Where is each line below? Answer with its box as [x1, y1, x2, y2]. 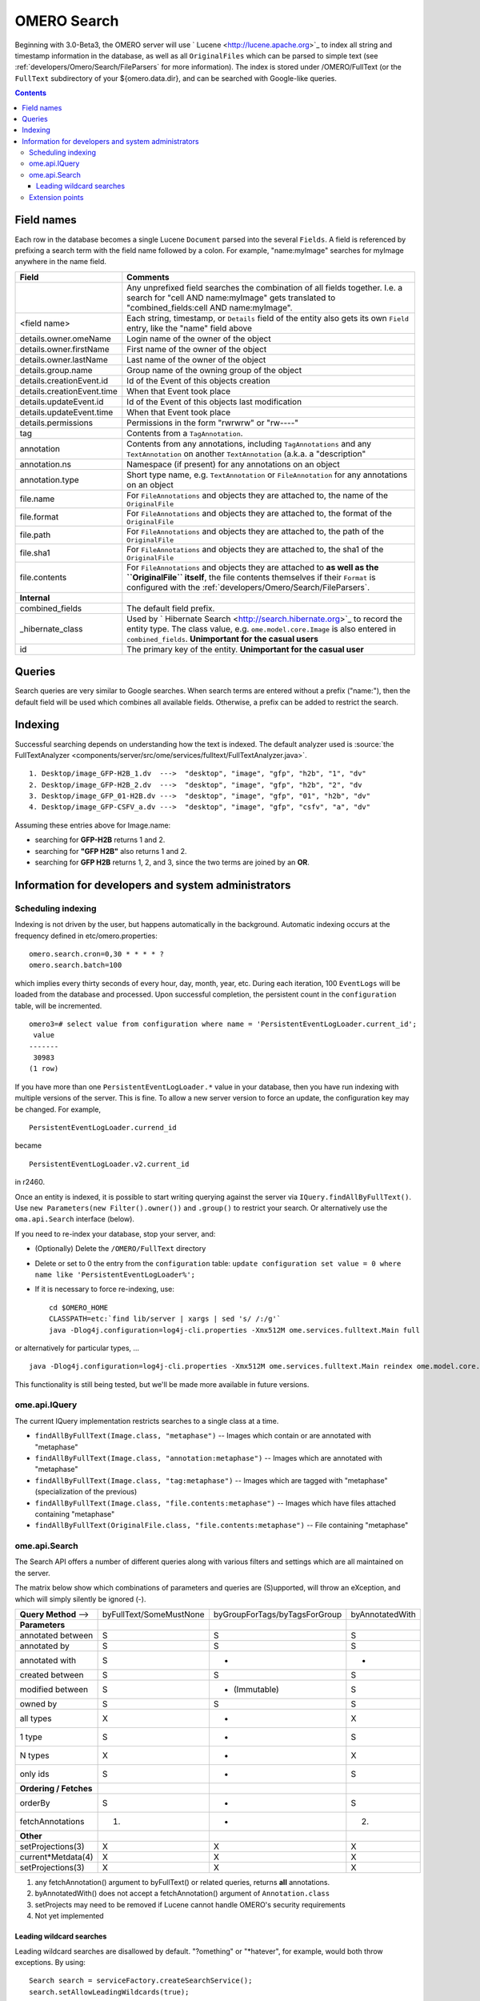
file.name [19, 493, 55, 504]
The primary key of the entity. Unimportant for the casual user [126, 644, 364, 655]
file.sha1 [19, 547, 51, 559]
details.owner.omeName [19, 333, 112, 344]
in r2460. [14, 1177, 46, 1187]
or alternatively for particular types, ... [14, 1343, 140, 1353]
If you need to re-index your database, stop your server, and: [14, 1229, 216, 1238]
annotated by [19, 1641, 70, 1652]
